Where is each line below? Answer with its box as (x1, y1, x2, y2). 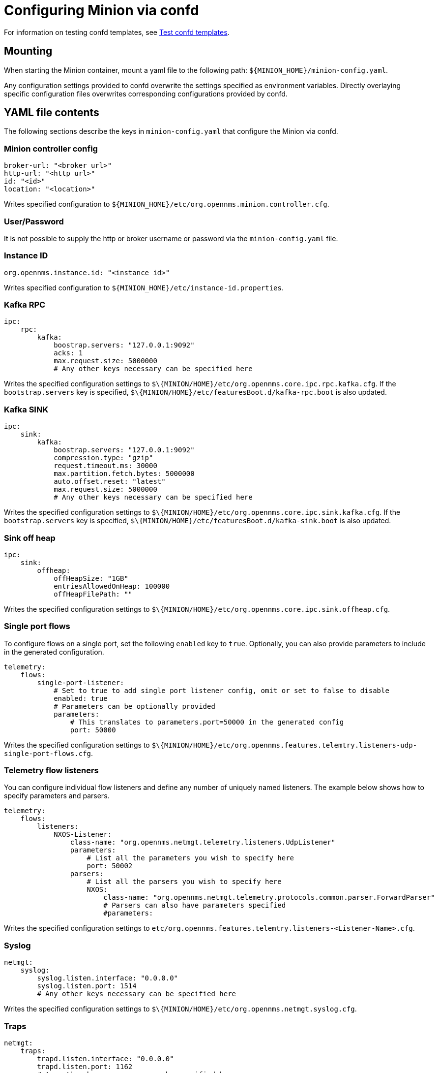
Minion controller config (4, 143, 98, 154)
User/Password (4, 216, 64, 226)
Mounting (4, 45, 53, 58)
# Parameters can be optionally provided (54, 702, 215, 710)
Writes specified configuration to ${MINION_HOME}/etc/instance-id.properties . (4, 283, 284, 292)
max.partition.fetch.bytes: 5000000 (54, 470, 195, 478)
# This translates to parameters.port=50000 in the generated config (70, 718, 344, 726)
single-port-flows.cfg (4, 749, 91, 757)
